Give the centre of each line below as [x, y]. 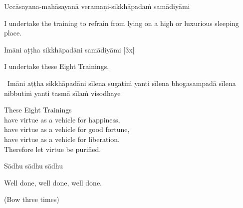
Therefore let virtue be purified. [53, 149]
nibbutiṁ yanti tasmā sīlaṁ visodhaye [62, 93]
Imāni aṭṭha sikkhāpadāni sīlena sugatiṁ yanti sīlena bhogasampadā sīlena [121, 83]
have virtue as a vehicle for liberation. [62, 139]
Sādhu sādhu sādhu [34, 166]
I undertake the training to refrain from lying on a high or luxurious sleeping [121, 23]
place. [13, 33]
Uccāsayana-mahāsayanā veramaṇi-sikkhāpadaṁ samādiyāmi [97, 6]
